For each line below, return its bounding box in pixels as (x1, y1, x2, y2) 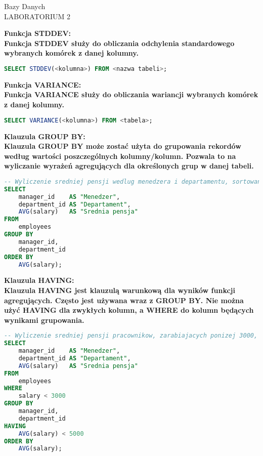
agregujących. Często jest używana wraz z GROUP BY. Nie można (4, 295, 244, 305)
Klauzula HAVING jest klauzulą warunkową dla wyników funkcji (4, 284, 235, 295)
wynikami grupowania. (4, 314, 84, 325)
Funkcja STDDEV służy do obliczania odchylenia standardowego (4, 37, 235, 48)
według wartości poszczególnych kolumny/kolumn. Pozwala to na (4, 150, 236, 161)
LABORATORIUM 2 (4, 11, 71, 21)
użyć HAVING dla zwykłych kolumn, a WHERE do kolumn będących (4, 305, 254, 315)
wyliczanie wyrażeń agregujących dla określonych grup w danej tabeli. (4, 160, 254, 171)
